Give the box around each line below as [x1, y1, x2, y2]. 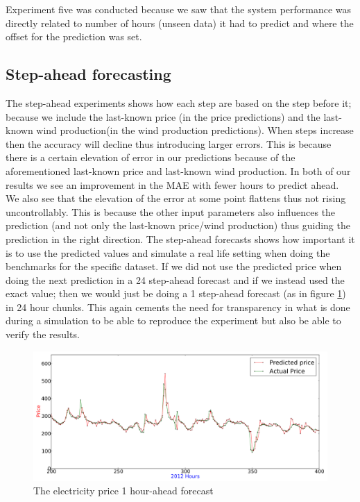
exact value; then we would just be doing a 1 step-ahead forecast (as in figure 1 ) [6, 286, 346, 301]
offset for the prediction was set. [6, 29, 142, 44]
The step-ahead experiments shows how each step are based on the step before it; [6, 95, 352, 110]
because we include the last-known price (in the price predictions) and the [6, 109, 320, 124]
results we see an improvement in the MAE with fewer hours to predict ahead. [6, 177, 339, 192]
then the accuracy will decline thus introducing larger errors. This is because [6, 136, 332, 151]
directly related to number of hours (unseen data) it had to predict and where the [6, 15, 354, 30]
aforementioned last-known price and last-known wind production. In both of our [6, 163, 351, 178]
